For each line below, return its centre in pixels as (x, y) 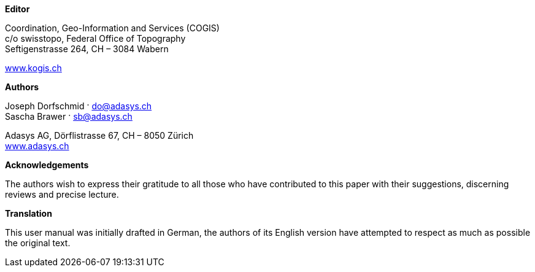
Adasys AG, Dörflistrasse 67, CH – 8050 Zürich (99, 135)
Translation (29, 213)
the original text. (38, 243)
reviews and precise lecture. (62, 194)
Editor (17, 9)
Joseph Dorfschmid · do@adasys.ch (79, 106)
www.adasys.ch (37, 146)
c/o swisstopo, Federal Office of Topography (95, 38)
